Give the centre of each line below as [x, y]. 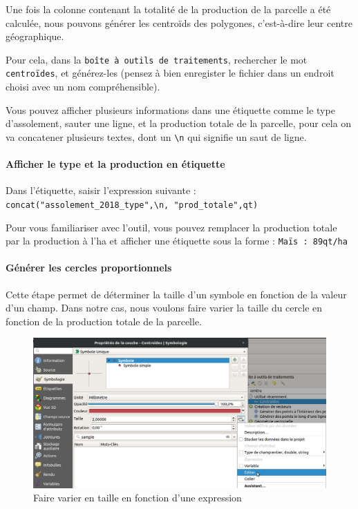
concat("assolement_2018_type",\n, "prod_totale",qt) [132, 205]
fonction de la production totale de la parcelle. [104, 321]
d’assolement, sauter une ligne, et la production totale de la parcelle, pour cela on [179, 123]
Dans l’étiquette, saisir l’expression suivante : [101, 190]
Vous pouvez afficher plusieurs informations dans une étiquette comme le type [170, 109]
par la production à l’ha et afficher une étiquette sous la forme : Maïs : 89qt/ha [177, 241]
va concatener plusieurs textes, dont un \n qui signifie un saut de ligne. [156, 136]
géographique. [35, 36]
